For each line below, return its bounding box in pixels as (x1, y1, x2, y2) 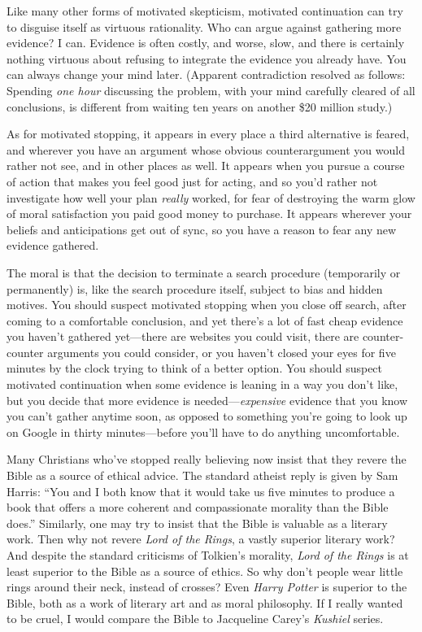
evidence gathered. (7, 237, 99, 254)
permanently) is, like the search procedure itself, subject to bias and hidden (7, 280, 383, 297)
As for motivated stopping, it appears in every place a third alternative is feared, (7, 125, 410, 142)
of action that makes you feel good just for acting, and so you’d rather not (7, 172, 378, 190)
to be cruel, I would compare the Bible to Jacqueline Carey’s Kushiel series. (7, 610, 384, 627)
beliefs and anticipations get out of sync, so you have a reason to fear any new (7, 220, 397, 238)
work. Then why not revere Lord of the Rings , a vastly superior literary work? (7, 530, 395, 547)
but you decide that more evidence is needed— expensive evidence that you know (7, 391, 408, 408)
